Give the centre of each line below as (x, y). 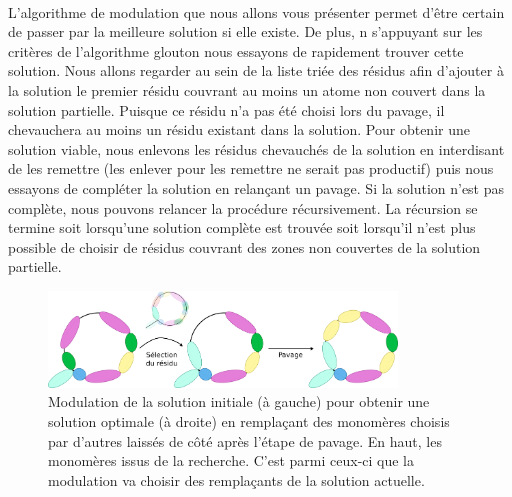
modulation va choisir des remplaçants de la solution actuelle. (236, 479)
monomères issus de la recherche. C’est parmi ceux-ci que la (231, 460)
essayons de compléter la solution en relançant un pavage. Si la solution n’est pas (256, 187)
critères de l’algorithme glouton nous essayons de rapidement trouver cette (236, 50)
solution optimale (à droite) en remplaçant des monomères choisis (249, 420)
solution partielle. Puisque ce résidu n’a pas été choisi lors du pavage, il (226, 109)
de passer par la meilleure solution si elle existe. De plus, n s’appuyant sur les (245, 31)
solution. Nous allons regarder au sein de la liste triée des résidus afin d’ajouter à (256, 70)
